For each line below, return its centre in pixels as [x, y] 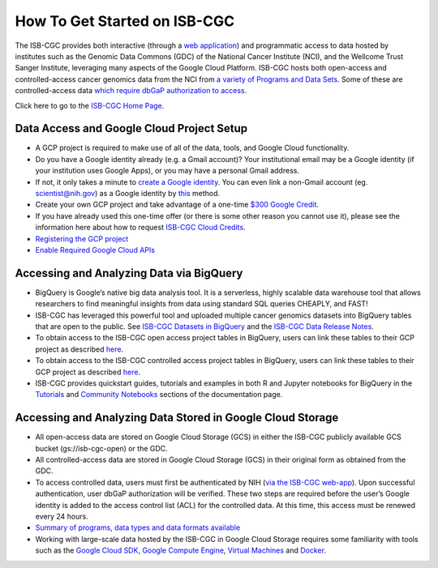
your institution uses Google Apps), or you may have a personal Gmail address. [167, 171]
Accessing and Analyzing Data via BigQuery [129, 273]
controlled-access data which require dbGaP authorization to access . [131, 91]
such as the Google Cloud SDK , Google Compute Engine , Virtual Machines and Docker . [180, 550]
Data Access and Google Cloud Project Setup [131, 128]
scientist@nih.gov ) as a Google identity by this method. [128, 193]
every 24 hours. [62, 516]
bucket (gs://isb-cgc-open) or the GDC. [101, 448]
